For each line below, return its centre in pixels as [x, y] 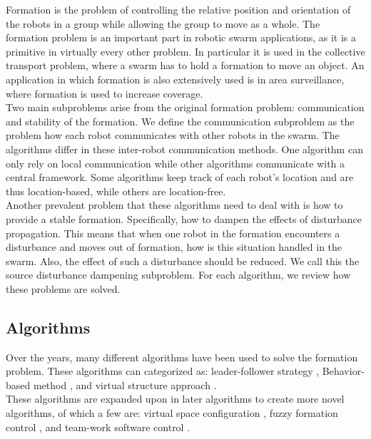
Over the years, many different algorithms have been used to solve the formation [182, 357]
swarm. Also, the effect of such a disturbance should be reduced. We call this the [183, 260]
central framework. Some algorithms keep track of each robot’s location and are [180, 177]
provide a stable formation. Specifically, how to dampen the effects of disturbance [184, 218]
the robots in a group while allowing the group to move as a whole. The [163, 23]
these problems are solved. [63, 288]
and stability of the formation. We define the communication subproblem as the [180, 121]
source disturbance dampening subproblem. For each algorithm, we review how [178, 275]
